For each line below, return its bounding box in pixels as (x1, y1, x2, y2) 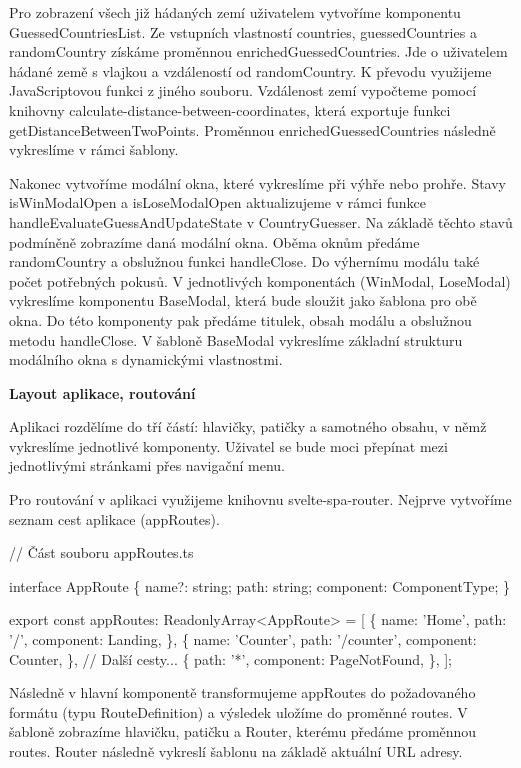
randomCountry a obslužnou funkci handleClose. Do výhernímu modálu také (9, 251, 480, 272)
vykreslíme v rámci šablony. (9, 139, 179, 160)
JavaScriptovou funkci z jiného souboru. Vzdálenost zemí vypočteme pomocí (9, 80, 477, 101)
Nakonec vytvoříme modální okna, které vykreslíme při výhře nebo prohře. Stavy (9, 172, 506, 193)
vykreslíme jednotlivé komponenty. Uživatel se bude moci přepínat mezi (9, 435, 448, 456)
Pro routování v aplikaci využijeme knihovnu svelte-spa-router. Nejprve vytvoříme (9, 489, 512, 510)
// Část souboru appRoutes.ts (9, 542, 194, 563)
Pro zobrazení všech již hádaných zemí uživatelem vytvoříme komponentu (9, 2, 461, 22)
